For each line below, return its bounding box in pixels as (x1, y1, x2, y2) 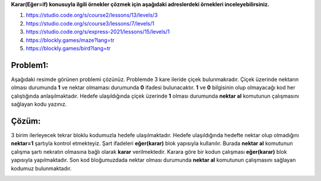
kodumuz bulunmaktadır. (11, 164, 72, 172)
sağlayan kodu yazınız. (11, 101, 67, 108)
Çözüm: (11, 116, 41, 126)
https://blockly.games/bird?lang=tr (26, 44, 111, 51)
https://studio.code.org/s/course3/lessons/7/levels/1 (26, 20, 155, 27)
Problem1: (11, 60, 49, 70)
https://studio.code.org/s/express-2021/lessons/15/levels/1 (26, 28, 170, 35)
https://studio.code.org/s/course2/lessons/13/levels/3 (26, 12, 158, 19)
